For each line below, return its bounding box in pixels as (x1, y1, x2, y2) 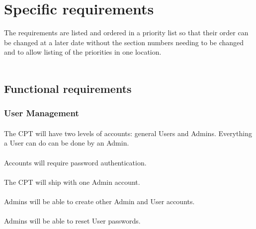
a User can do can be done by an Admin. (4, 138, 129, 148)
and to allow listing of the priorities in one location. (4, 47, 162, 57)
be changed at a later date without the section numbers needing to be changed (4, 37, 244, 47)
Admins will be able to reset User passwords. (4, 216, 141, 226)
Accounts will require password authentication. (4, 157, 147, 167)
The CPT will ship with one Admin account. (4, 176, 140, 187)
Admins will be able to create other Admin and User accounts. (4, 196, 195, 206)
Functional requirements (4, 80, 132, 96)
